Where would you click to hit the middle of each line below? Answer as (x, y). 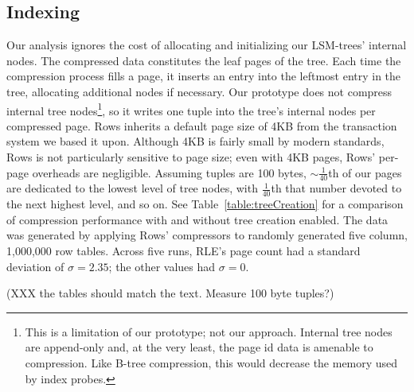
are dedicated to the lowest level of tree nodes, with (132, 188)
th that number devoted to (336, 188)
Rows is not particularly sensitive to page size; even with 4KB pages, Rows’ (191, 157)
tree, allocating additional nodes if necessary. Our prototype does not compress (199, 91)
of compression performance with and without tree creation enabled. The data (197, 219)
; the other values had (162, 266)
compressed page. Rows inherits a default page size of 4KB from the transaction (202, 125)
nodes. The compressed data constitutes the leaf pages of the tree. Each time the (204, 60)
